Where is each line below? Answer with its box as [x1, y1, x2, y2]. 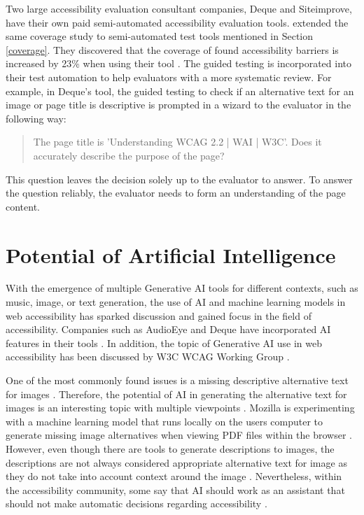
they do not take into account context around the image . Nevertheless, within [6, 469, 342, 484]
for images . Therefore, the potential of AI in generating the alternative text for [6, 386, 347, 401]
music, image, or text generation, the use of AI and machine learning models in [6, 295, 346, 309]
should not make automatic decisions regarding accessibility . [6, 496, 267, 511]
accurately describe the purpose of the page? [33, 148, 225, 162]
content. [6, 199, 40, 213]
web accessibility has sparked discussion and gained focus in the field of [6, 308, 311, 323]
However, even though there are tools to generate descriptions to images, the [6, 441, 335, 456]
